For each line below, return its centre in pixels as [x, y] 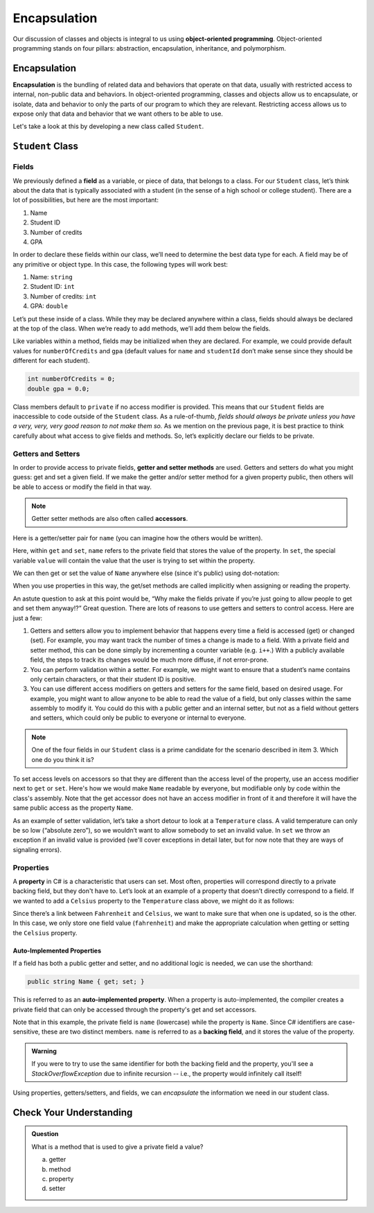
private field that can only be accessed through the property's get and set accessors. [135, 1009]
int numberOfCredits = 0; [71, 379]
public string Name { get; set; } [86, 982]
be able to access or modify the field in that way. [82, 487]
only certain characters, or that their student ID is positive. [113, 679]
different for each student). [51, 361]
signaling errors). [37, 849]
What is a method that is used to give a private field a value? [117, 1146]
